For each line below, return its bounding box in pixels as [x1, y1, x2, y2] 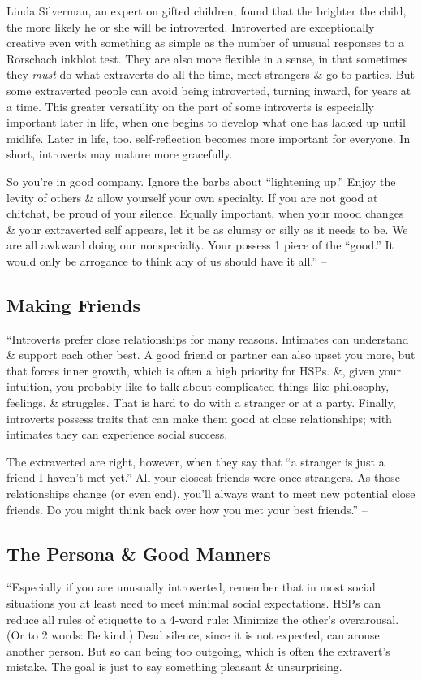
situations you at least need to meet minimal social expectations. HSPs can [6, 595, 381, 612]
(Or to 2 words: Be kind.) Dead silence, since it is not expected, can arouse [6, 626, 380, 643]
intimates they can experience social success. [6, 426, 228, 443]
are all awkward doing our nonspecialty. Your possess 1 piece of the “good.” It [6, 236, 394, 253]
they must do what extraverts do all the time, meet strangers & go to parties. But [6, 66, 415, 83]
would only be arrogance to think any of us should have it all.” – [6, 252, 327, 269]
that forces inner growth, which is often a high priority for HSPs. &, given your [6, 362, 402, 379]
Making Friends [6, 292, 140, 317]
